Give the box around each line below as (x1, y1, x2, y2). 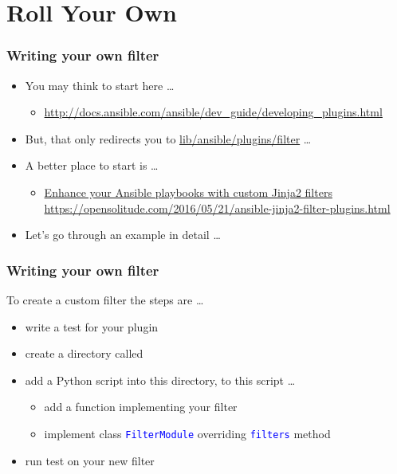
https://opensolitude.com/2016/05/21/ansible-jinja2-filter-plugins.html (44, 199, 391, 216)
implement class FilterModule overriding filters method (44, 425, 331, 441)
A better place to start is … (25, 157, 159, 174)
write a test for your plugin (25, 318, 159, 335)
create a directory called (25, 345, 143, 362)
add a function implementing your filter (44, 398, 238, 415)
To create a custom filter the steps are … (6, 291, 204, 308)
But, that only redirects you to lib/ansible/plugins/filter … (25, 130, 312, 147)
